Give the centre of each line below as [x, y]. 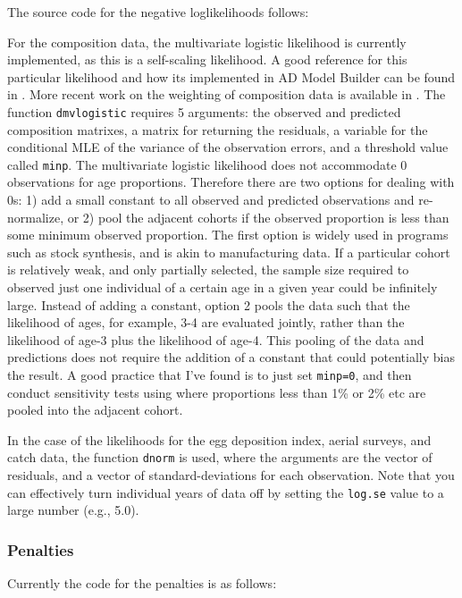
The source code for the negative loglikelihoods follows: [158, 12]
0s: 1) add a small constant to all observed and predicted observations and [211, 200]
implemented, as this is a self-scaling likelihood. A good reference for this [207, 59]
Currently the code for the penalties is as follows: [142, 583]
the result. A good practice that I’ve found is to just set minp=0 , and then [210, 375]
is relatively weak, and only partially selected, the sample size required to [208, 270]
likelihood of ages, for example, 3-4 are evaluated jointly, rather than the [206, 322]
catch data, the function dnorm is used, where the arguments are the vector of [220, 457]
